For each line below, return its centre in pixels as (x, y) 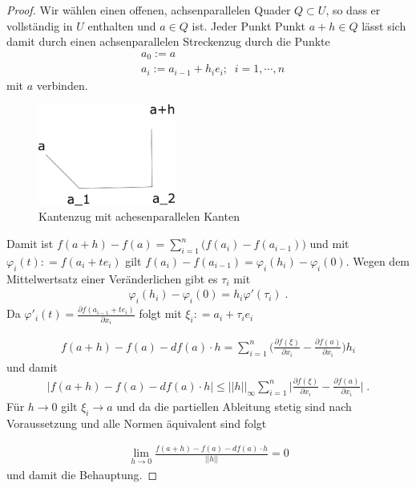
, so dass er (353, 10)
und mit (329, 244)
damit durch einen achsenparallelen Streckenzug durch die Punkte (168, 41)
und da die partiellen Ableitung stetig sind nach (234, 406)
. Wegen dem (378, 260)
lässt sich (384, 25)
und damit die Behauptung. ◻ (82, 474)
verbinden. (62, 85)
